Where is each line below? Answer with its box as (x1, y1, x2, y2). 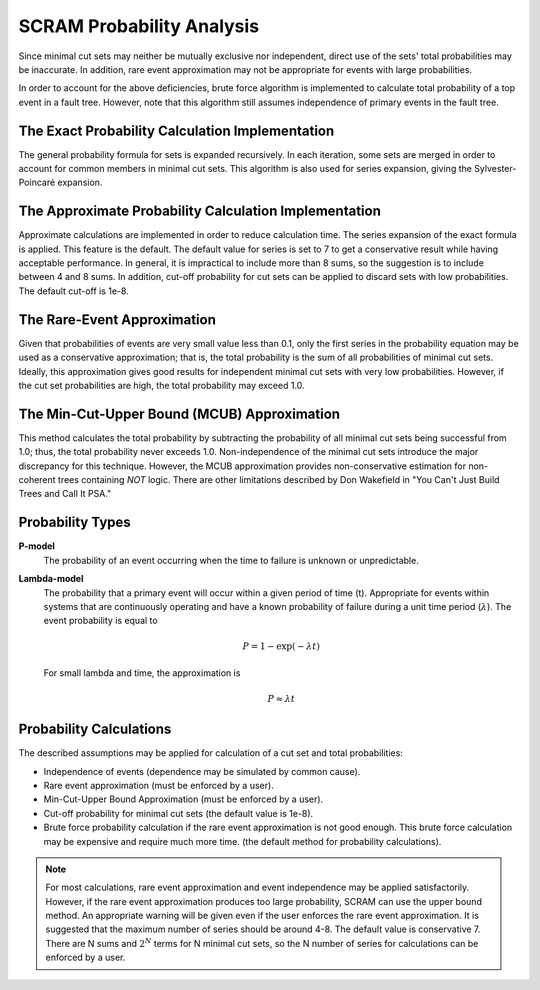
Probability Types (18, 514, 132, 531)
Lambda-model (18, 573, 84, 585)
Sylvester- (473, 163, 517, 175)
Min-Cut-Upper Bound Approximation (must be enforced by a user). (43, 793, 324, 805)
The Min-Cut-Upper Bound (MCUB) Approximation (18, 405, 340, 422)
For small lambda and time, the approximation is (43, 666, 241, 679)
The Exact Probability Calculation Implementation (18, 122, 335, 139)
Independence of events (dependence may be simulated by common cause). (43, 765, 361, 777)
